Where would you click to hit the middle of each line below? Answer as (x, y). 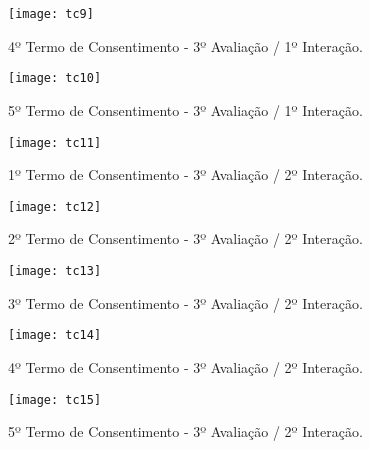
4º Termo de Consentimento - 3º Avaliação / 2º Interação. (185, 366)
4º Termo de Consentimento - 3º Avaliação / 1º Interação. (185, 45)
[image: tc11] (55, 142)
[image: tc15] (55, 399)
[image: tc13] (55, 271)
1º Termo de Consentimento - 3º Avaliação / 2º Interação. (185, 174)
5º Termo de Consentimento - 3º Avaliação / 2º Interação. (185, 431)
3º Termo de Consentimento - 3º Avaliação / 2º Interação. (185, 302)
